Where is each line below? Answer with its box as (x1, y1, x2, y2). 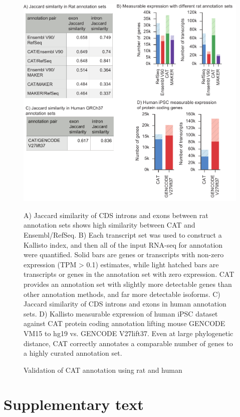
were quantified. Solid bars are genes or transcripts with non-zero (24, 249, 224, 260)
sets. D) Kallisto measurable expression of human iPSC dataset (24, 308, 218, 319)
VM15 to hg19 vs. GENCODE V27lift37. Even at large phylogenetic (24, 328, 233, 338)
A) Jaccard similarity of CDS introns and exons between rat (24, 210, 208, 220)
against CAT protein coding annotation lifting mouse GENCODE (24, 318, 225, 329)
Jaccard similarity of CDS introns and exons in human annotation (24, 298, 226, 309)
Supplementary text (4, 394, 144, 414)
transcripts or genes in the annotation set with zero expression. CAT (24, 269, 234, 279)
